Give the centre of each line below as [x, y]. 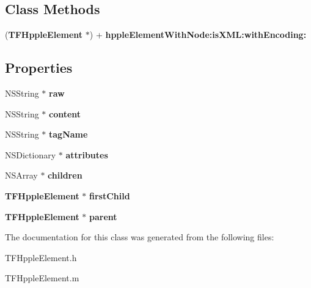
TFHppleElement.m [42, 278]
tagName [68, 134]
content [65, 113]
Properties [39, 68]
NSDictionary [31, 154]
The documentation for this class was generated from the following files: [140, 237]
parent [103, 216]
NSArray [21, 175]
